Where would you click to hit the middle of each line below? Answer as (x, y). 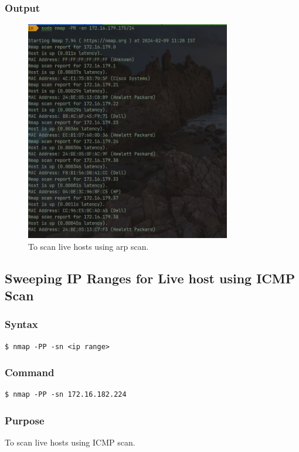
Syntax (21, 324)
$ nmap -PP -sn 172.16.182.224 (66, 395)
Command (30, 372)
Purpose (25, 420)
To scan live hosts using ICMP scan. (70, 442)
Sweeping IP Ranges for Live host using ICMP (150, 278)
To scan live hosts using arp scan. (89, 246)
